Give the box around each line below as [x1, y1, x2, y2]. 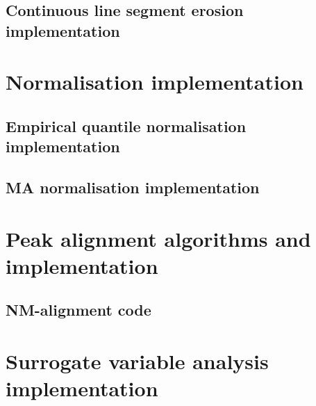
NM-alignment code [6, 299, 151, 320]
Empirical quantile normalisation [6, 115, 247, 136]
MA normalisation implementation [6, 177, 260, 198]
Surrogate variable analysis [6, 347, 269, 375]
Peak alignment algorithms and [6, 224, 311, 252]
